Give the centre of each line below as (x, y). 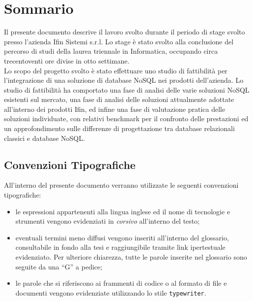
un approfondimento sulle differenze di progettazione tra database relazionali (119, 128)
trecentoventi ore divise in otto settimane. (67, 60)
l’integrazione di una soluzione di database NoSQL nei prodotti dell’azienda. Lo (124, 80)
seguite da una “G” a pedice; (59, 266)
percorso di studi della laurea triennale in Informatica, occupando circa (111, 51)
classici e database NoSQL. (44, 138)
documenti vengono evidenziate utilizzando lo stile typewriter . (111, 292)
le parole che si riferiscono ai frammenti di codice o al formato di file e (121, 283)
